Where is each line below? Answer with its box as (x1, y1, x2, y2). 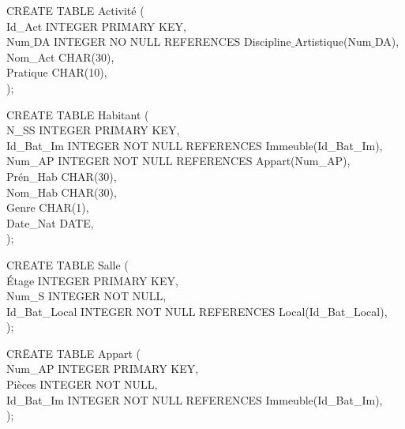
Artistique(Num (294, 33, 372, 50)
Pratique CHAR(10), (6, 64, 107, 81)
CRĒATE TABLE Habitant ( (6, 106, 149, 122)
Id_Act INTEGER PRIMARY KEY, (6, 17, 186, 34)
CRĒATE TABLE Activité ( (6, 2, 144, 18)
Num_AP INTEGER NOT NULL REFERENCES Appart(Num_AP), (6, 152, 351, 169)
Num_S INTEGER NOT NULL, (6, 288, 167, 304)
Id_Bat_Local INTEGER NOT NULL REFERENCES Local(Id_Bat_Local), (6, 303, 388, 319)
